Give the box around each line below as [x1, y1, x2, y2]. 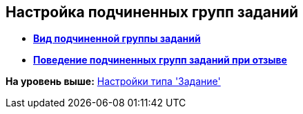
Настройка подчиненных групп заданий [6, 3, 299, 21]
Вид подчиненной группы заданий [33, 32, 201, 45]
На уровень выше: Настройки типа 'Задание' [6, 75, 221, 88]
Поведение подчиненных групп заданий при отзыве [33, 54, 287, 66]
